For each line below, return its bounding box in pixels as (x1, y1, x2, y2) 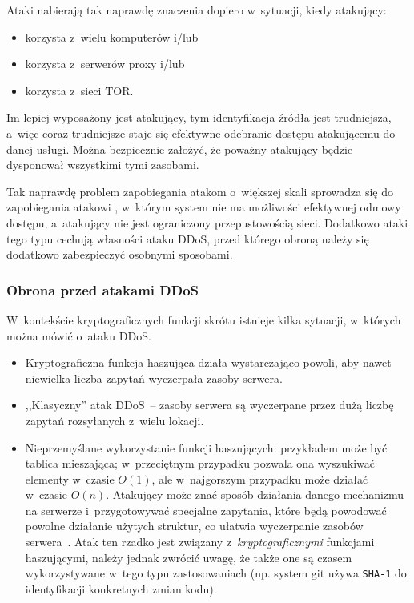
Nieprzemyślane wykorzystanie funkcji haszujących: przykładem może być (25, 439, 388, 456)
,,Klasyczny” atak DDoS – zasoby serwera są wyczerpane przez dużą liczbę (25, 396, 394, 413)
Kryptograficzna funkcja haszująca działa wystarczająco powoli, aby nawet (25, 354, 392, 371)
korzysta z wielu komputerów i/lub (25, 28, 199, 45)
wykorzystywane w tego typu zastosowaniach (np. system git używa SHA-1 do (25, 565, 407, 581)
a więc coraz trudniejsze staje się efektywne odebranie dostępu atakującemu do (6, 124, 396, 141)
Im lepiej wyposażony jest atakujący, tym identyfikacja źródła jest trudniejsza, (6, 109, 392, 126)
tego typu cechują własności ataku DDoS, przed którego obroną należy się (6, 230, 369, 247)
